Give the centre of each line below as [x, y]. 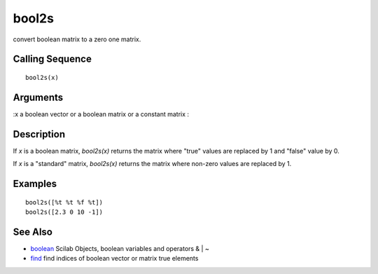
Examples [35, 183]
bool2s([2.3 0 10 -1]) [64, 212]
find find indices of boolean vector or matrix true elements [114, 259]
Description [39, 134]
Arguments [38, 97]
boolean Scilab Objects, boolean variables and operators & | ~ [120, 248]
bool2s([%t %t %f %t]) [64, 202]
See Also [33, 232]
